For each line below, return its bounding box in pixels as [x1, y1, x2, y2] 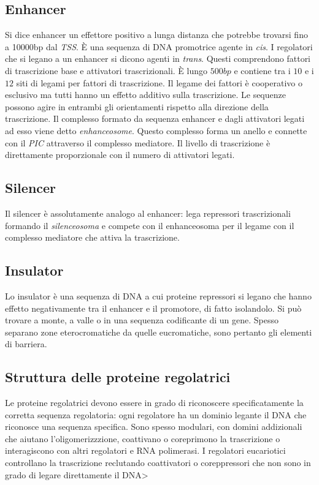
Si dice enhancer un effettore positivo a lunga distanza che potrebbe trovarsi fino [5, 28, 308, 41]
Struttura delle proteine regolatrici [5, 367, 231, 386]
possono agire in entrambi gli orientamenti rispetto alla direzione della [5, 100, 269, 113]
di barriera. [5, 337, 47, 350]
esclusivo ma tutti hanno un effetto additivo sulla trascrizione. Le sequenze [5, 88, 286, 101]
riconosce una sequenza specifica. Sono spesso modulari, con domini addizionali [5, 420, 302, 433]
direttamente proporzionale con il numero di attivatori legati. [5, 148, 235, 161]
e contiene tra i [234, 64, 291, 77]
